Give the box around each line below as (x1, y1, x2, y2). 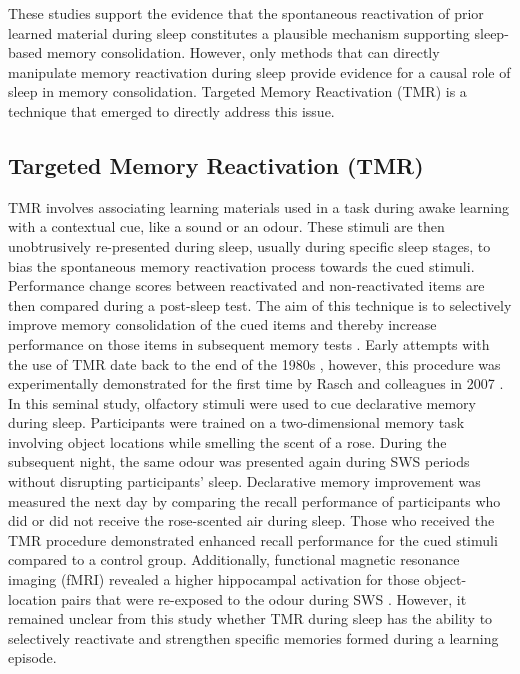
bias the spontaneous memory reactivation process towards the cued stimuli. (8, 255, 475, 276)
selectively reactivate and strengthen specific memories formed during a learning (8, 627, 499, 648)
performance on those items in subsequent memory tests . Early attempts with (8, 333, 490, 354)
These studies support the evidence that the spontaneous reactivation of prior (8, 3, 484, 23)
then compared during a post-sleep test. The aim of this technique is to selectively (8, 294, 512, 315)
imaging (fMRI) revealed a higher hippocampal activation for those (8, 569, 420, 590)
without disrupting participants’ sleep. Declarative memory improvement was (8, 471, 481, 492)
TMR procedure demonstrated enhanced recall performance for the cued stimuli (8, 529, 498, 550)
